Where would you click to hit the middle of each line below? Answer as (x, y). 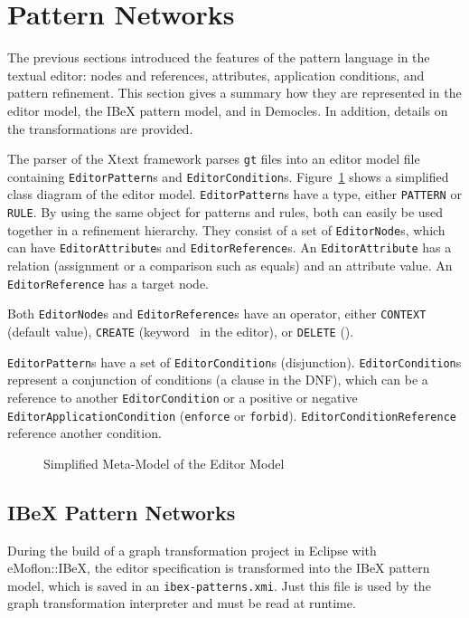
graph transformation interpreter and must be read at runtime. (182, 603)
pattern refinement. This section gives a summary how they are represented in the (234, 93)
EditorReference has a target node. (108, 283)
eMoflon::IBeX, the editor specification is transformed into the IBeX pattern (219, 568)
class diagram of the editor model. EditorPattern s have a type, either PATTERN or (234, 194)
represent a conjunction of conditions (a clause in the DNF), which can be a (218, 380)
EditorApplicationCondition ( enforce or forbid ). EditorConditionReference (232, 415)
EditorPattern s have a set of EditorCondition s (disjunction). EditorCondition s (234, 361)
